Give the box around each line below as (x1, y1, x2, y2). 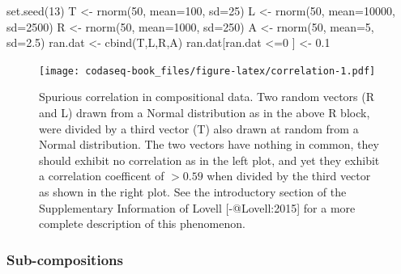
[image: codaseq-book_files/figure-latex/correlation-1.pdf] (39, 65, 376, 77)
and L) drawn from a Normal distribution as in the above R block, (39, 104, 370, 121)
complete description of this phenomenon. (39, 215, 245, 232)
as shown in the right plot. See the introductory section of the (39, 183, 347, 200)
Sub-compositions (6, 249, 123, 269)
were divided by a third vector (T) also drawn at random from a (39, 120, 359, 137)
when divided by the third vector (207, 167, 371, 184)
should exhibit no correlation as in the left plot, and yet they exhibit (39, 151, 380, 168)
